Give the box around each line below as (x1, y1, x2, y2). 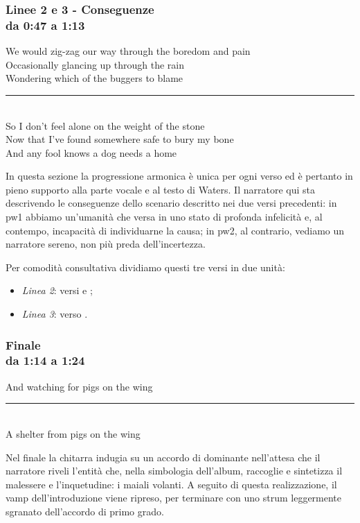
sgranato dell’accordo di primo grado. (6, 504, 164, 518)
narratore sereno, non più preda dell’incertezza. (6, 237, 206, 251)
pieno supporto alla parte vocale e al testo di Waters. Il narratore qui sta (6, 182, 315, 196)
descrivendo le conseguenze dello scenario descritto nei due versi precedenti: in (6, 196, 337, 210)
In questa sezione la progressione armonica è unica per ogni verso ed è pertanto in (6, 169, 353, 183)
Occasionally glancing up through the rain (6, 57, 185, 71)
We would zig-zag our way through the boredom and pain (6, 44, 251, 58)
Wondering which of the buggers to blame (6, 71, 183, 85)
